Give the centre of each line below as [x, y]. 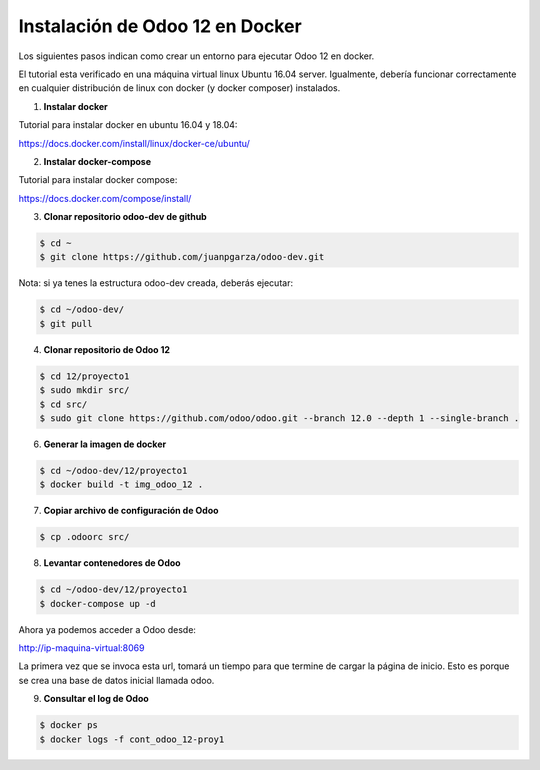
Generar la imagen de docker [105, 444]
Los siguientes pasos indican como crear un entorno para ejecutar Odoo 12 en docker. [196, 56]
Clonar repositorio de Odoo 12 [106, 349]
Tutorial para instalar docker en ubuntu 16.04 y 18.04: [128, 125]
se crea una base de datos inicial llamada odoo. [116, 680]
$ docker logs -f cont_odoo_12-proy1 [132, 739]
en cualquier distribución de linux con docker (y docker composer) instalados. [179, 88]
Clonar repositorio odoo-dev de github [125, 217]
